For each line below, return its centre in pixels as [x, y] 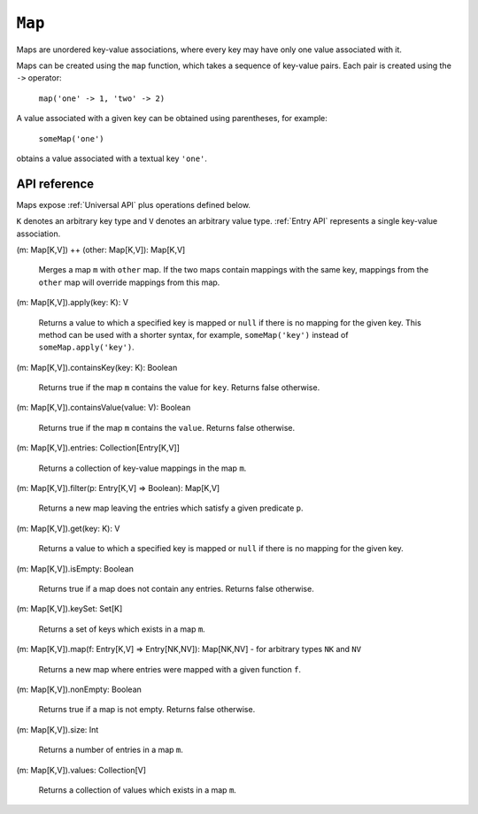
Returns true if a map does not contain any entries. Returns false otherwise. [176, 589]
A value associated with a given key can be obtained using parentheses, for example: [172, 119]
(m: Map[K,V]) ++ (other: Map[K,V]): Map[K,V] [101, 250]
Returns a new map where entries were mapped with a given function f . [170, 669]
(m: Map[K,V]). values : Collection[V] [81, 770]
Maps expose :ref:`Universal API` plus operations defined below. [134, 204]
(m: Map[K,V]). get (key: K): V [68, 528]
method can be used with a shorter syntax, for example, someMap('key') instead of [193, 334]
